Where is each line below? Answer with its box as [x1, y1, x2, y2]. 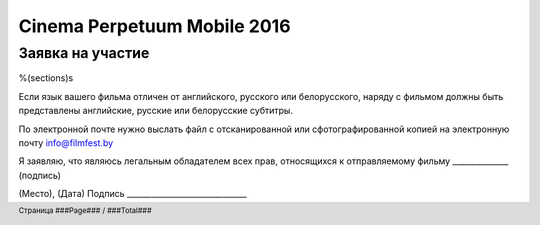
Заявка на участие [18, 44, 150, 62]
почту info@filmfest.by [18, 136, 114, 149]
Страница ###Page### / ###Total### [18, 206, 152, 216]
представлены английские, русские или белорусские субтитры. [18, 105, 294, 117]
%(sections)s [18, 72, 74, 84]
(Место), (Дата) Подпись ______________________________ [18, 188, 247, 200]
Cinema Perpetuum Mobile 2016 [18, 15, 291, 37]
